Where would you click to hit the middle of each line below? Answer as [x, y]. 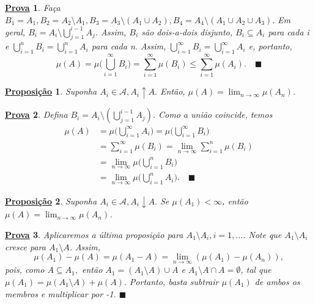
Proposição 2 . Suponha [51, 201]
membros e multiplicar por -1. [61, 293]
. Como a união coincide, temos [213, 114]
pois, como [25, 270]
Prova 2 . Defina [36, 114]
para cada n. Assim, [129, 46]
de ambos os [277, 282]
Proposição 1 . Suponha [51, 91]
